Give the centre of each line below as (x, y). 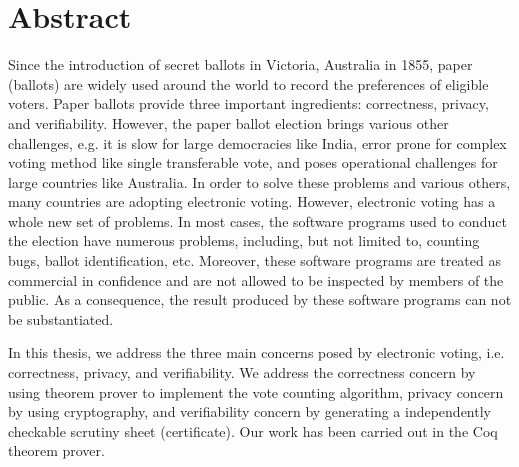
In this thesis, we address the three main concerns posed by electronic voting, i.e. (256, 352)
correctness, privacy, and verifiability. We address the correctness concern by (242, 372)
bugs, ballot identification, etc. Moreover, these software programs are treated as (254, 260)
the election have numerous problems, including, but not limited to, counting (244, 240)
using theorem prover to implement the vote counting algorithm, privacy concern (256, 391)
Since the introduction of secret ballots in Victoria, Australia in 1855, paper (240, 64)
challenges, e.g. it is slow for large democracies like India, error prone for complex (257, 142)
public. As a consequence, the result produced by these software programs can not (260, 299)
